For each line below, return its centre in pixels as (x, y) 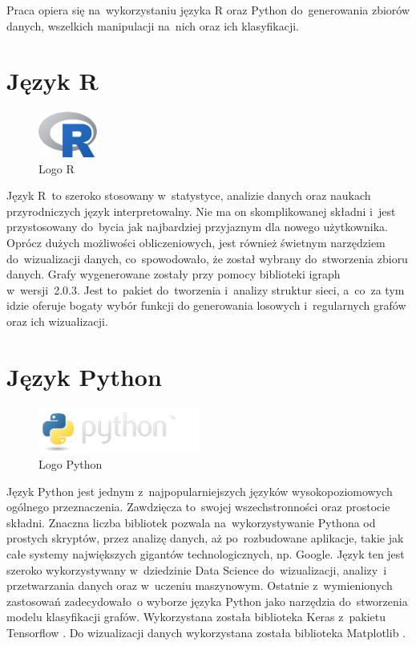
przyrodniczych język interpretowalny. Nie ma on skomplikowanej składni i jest (201, 211)
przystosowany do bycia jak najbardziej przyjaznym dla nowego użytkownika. (197, 227)
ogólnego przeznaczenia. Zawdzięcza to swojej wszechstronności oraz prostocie (198, 507)
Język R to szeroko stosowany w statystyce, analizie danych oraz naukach (189, 195)
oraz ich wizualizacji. (57, 321)
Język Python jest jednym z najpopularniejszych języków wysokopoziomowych (200, 491)
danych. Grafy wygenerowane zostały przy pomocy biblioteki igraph (174, 274)
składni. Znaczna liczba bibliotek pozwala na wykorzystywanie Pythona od (191, 522)
